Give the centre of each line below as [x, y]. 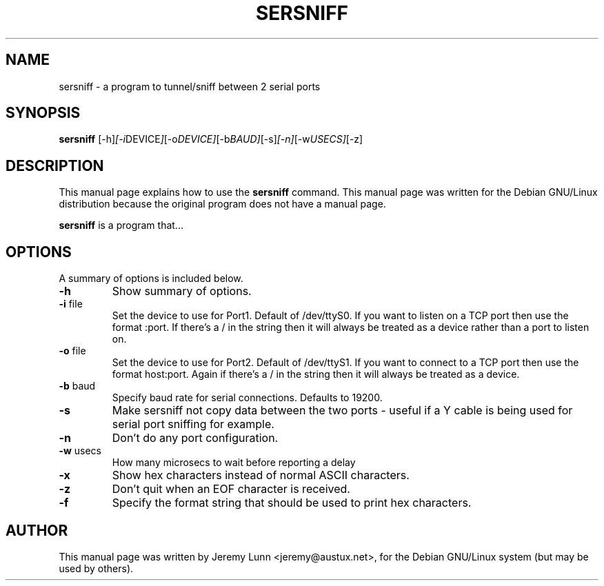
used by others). [96, 568]
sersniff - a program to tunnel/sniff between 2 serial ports [190, 86]
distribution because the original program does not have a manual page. [222, 204]
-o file [72, 351]
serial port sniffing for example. [193, 424]
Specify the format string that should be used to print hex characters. [292, 503]
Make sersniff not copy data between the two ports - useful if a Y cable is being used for [342, 411]
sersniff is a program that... [121, 225]
